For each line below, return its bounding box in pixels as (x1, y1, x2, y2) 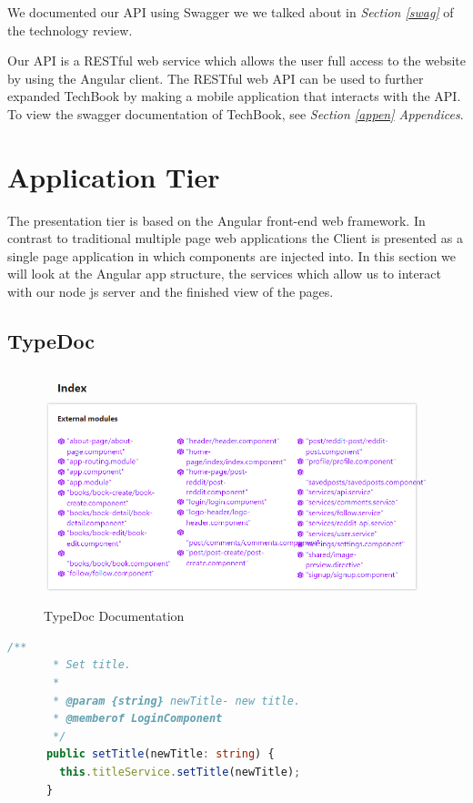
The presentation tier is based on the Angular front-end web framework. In (7, 210, 426, 229)
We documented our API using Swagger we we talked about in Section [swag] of (7, 3, 454, 21)
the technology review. (7, 20, 133, 39)
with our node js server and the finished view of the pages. (7, 282, 334, 301)
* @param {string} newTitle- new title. (53, 694, 301, 707)
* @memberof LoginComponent (53, 712, 223, 726)
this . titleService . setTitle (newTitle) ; (59, 766, 301, 779)
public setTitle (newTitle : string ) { (45, 747, 275, 761)
